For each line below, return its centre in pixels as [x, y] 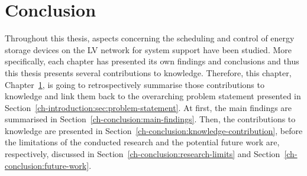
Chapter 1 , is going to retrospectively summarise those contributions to [135, 84]
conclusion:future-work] [47, 165]
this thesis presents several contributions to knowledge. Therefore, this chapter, [148, 72]
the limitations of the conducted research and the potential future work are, [142, 142]
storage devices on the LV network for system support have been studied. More [148, 49]
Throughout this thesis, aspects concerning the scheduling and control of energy [150, 38]
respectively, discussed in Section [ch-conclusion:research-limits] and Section [143, 154]
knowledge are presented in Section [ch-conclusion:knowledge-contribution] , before [154, 130]
